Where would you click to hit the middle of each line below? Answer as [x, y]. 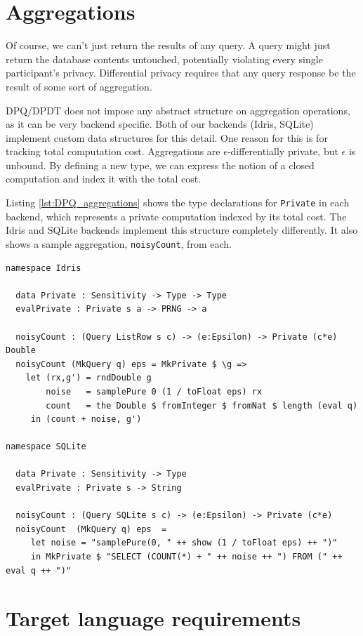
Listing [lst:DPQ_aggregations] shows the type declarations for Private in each [178, 203]
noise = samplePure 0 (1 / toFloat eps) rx [154, 391]
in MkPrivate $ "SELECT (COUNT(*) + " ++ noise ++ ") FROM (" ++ [186, 557]
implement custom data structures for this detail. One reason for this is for [167, 137]
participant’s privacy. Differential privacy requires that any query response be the [181, 73]
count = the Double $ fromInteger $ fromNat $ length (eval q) [202, 405]
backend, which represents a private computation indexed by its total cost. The [176, 216]
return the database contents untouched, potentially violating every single [164, 59]
